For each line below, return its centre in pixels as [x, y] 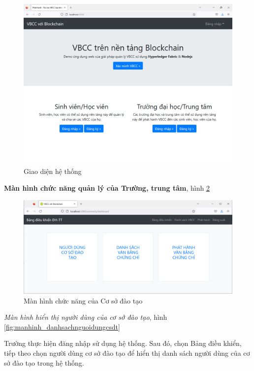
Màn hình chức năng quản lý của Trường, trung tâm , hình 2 [107, 188]
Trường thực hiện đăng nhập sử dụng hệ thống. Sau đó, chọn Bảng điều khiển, [123, 343]
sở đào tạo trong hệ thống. [44, 362]
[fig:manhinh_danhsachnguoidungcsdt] [62, 326]
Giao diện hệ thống [53, 171]
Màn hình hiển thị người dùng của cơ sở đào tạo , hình [86, 317]
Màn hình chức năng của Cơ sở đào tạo [83, 300]
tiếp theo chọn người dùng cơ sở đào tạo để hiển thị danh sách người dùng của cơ [127, 353]
